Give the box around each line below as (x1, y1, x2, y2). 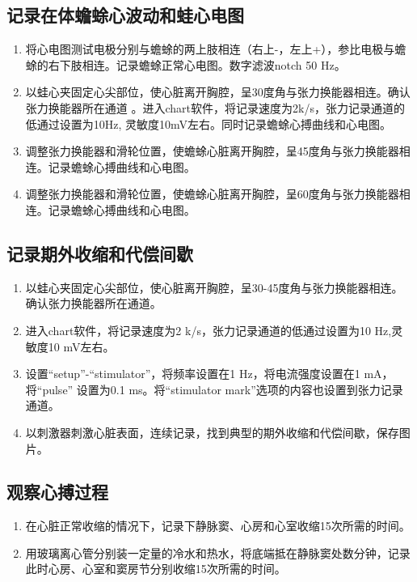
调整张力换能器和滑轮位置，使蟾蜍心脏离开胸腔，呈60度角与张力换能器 (25, 185, 399, 202)
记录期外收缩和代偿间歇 (6, 240, 193, 266)
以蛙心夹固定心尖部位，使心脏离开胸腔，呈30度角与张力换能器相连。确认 (25, 83, 411, 100)
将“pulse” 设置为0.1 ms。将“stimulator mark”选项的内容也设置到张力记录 (25, 380, 403, 397)
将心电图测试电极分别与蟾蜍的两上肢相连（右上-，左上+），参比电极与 (25, 40, 395, 57)
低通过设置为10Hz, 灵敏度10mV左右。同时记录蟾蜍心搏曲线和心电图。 (25, 115, 392, 132)
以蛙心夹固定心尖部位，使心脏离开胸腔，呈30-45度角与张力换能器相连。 (25, 278, 403, 295)
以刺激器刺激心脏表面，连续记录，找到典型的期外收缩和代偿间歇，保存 (25, 423, 399, 440)
